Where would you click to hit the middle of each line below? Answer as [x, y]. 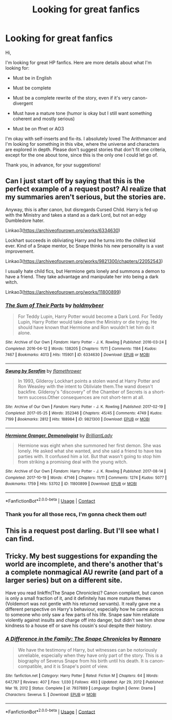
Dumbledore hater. [25, 220]
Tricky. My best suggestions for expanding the [81, 556]
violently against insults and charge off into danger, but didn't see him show [85, 620]
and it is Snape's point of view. [76, 667]
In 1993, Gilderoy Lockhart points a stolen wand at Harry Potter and [89, 381]
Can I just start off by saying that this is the [75, 181]
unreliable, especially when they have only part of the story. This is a [90, 655]
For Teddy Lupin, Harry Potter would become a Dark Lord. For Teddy [90, 316]
